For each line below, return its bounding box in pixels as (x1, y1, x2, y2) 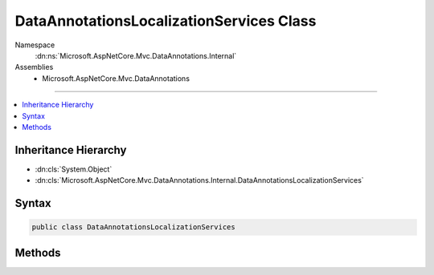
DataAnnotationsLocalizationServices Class (14, 12, 317, 30)
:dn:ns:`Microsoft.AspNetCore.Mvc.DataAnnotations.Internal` (35, 51, 237, 60)
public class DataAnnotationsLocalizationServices (31, 223, 236, 232)
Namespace (14, 40, 55, 50)
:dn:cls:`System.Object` (35, 164, 113, 174)
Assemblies (14, 63, 54, 72)
